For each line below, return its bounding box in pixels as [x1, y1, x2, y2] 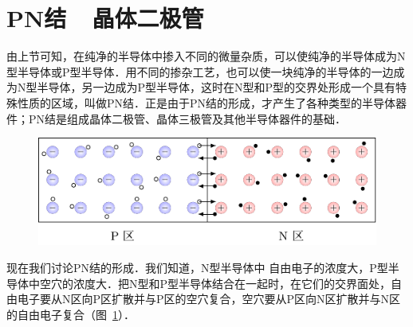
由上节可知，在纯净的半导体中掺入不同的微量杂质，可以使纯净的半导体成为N [6, 48, 406, 64]
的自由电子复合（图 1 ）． [6, 306, 135, 322]
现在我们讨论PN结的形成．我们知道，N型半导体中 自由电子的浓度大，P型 [6, 259, 388, 275]
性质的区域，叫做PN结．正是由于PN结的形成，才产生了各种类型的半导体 [17, 94, 396, 111]
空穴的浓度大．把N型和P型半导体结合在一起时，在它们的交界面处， [39, 274, 391, 291]
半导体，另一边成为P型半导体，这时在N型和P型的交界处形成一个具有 [37, 79, 396, 95]
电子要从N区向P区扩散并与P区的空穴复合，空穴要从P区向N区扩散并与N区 [17, 290, 401, 307]
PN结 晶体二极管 [6, 2, 204, 34]
